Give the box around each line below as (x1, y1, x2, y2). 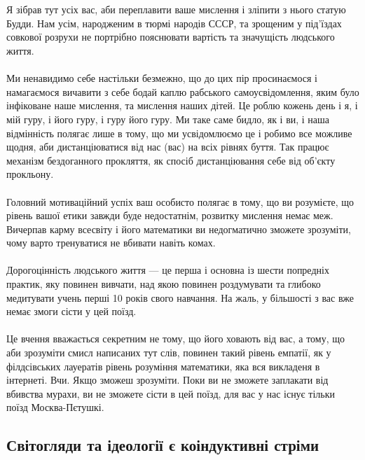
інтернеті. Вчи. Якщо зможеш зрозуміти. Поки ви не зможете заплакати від (6, 372, 329, 387)
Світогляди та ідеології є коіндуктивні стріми (6, 434, 319, 456)
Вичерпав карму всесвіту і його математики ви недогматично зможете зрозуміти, (6, 221, 351, 236)
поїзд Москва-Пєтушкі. (6, 400, 104, 414)
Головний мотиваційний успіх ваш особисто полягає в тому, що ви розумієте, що (6, 194, 354, 209)
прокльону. (6, 167, 54, 181)
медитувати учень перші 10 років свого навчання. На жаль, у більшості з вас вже (6, 290, 354, 305)
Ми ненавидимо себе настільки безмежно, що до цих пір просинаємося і (6, 71, 317, 85)
